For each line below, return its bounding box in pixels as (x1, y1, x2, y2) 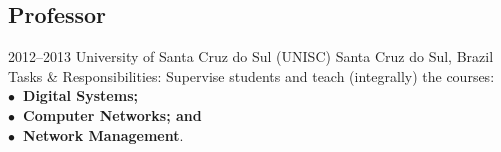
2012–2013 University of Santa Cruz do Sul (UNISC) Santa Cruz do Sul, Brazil (8, 46, 494, 67)
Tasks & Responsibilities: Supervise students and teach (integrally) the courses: (8, 65, 495, 86)
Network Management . (23, 124, 184, 145)
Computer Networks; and (23, 104, 202, 125)
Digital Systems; (23, 85, 138, 106)
